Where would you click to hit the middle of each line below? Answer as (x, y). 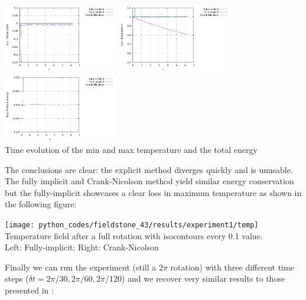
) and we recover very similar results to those (203, 278)
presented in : (29, 290)
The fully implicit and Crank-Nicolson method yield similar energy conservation (149, 181)
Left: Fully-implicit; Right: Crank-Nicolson (82, 247)
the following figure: (41, 204)
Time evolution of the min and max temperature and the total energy (131, 149)
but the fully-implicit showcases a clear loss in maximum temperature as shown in (153, 192)
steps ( (17, 278)
